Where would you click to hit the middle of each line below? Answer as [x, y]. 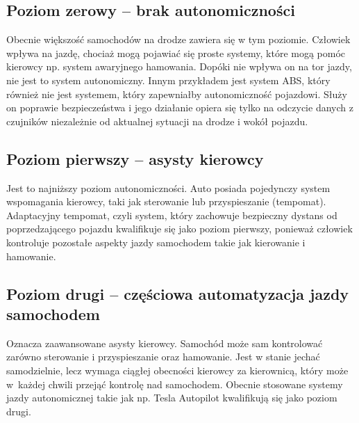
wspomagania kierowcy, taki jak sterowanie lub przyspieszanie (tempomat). [166, 201]
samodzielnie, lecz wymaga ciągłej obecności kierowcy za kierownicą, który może [177, 370]
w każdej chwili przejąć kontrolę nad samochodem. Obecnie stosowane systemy [175, 384]
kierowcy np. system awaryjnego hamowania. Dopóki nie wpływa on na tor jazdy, [179, 66]
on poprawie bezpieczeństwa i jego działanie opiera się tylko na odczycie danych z [180, 107]
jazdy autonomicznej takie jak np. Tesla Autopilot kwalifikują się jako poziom [172, 398]
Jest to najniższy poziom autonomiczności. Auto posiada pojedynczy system [168, 187]
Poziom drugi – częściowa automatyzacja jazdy [178, 293]
